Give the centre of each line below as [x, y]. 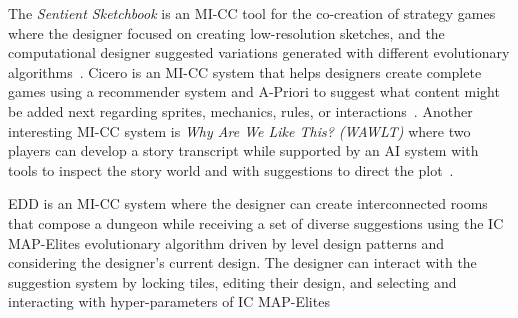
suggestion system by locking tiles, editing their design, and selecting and [232, 281]
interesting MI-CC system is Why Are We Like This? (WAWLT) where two [239, 130]
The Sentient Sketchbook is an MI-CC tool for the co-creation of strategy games [252, 13]
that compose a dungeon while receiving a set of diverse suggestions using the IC [256, 222]
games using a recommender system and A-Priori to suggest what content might [254, 91]
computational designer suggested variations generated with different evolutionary [259, 52]
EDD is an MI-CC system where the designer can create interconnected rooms [248, 203]
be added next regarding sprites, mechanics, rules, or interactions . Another [240, 110]
